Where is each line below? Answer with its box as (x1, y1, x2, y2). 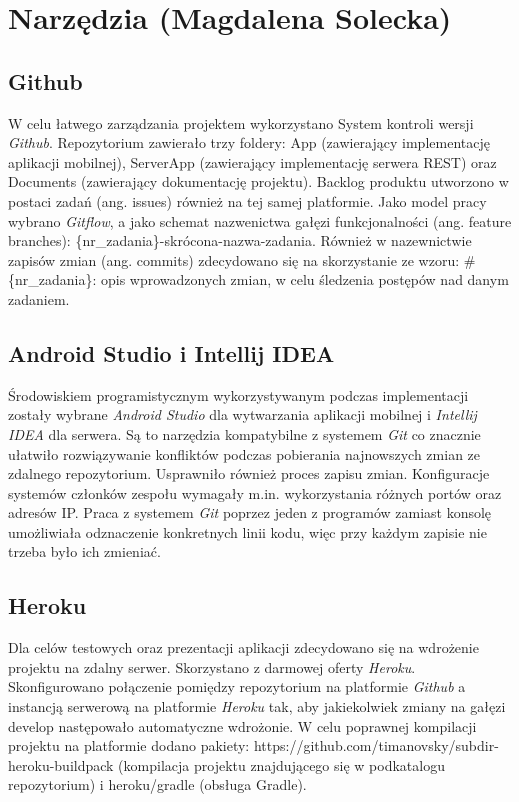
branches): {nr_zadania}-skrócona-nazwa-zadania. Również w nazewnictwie (8, 230, 472, 251)
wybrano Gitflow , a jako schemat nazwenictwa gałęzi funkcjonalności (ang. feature (8, 210, 512, 231)
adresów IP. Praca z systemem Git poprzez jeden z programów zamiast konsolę (8, 502, 492, 523)
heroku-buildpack (8, 754, 114, 775)
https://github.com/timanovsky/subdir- (253, 735, 499, 756)
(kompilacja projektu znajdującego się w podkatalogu (118, 754, 445, 775)
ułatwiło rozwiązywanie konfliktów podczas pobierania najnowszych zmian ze (8, 443, 481, 464)
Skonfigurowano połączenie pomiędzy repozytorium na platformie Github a (8, 676, 466, 697)
